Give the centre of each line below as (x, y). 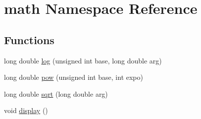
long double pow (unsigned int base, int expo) (74, 77)
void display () (26, 110)
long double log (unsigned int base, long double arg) (83, 60)
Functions (29, 39)
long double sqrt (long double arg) (56, 93)
